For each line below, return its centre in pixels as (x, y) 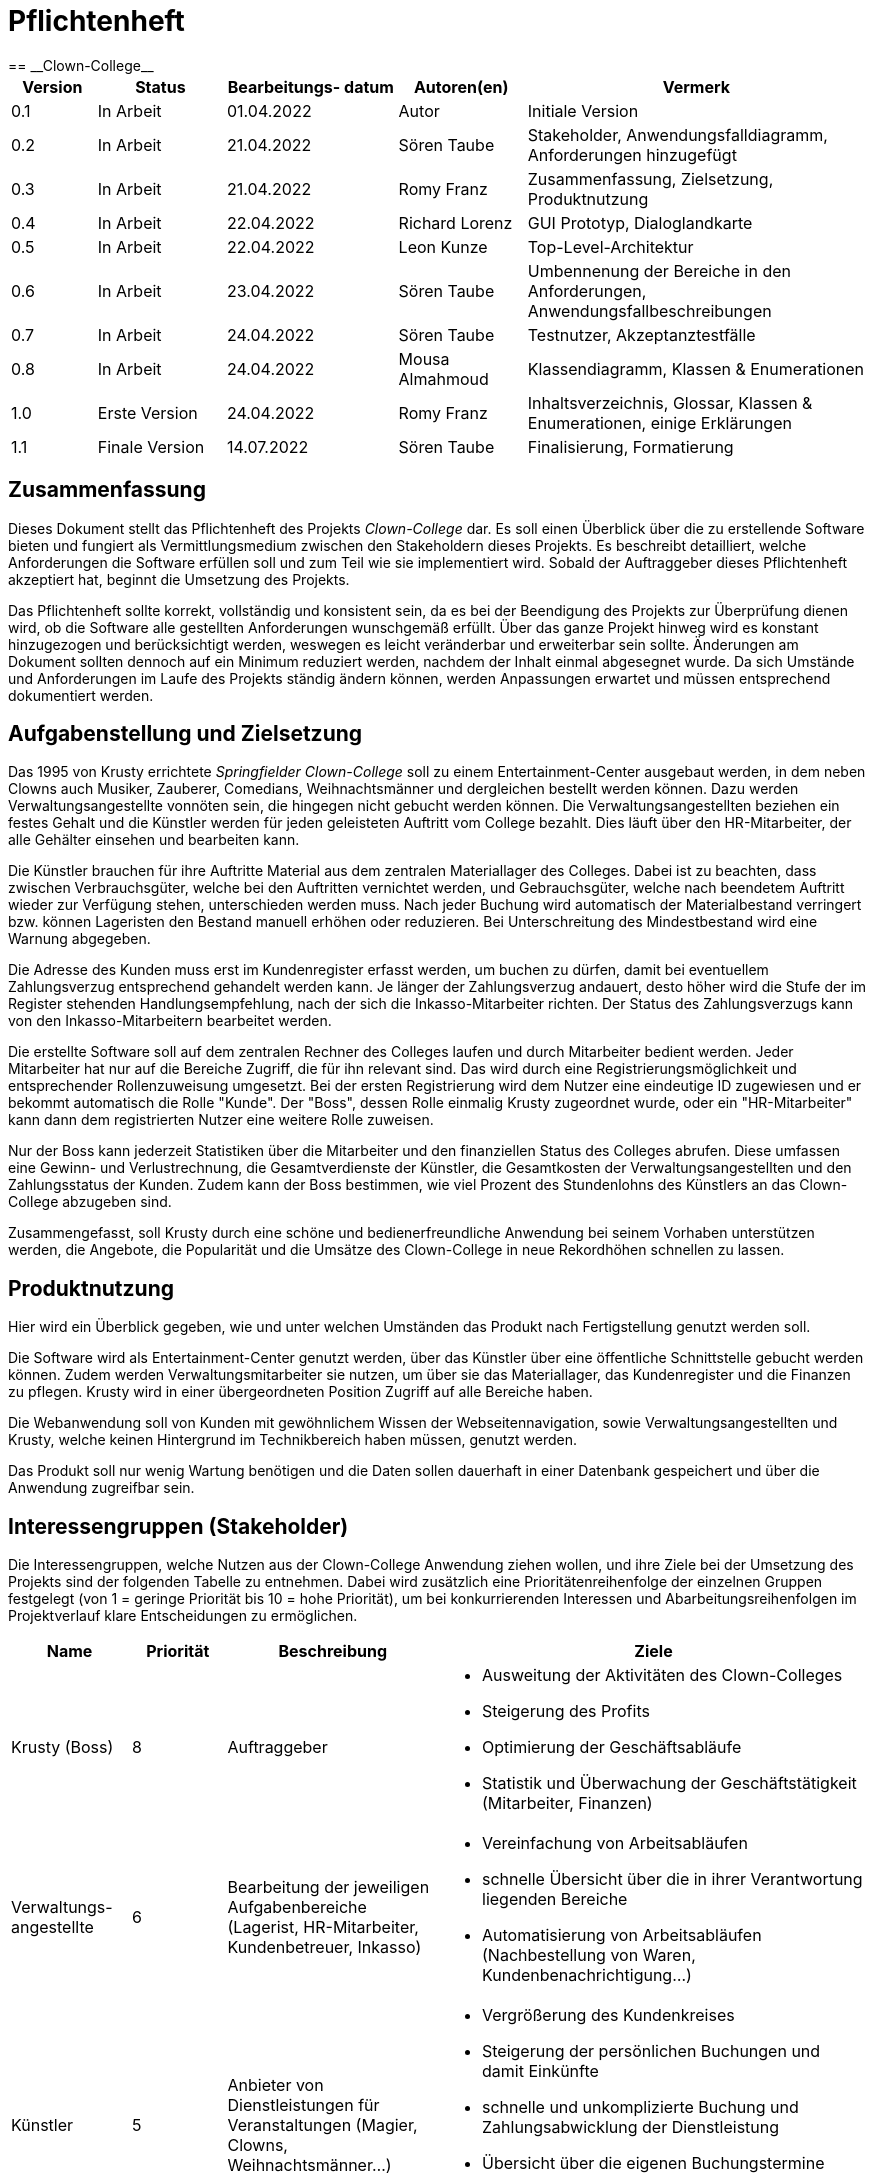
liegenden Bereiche (555, 1899)
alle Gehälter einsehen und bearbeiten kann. (154, 840)
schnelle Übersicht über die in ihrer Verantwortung (672, 1879)
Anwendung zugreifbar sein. (101, 1488)
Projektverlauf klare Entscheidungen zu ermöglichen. (183, 1616)
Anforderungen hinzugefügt (632, 154)
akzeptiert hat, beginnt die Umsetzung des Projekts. (179, 579)
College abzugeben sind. (90, 1202)
